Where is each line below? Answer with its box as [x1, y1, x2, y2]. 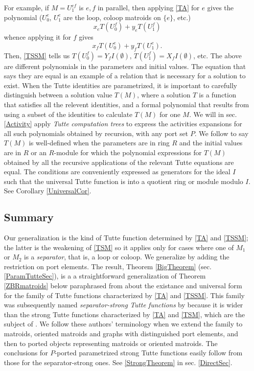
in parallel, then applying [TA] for [97, 2, 200, 12]
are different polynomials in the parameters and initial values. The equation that [4, 61, 246, 71]
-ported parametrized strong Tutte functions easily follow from [54, 348, 243, 358]
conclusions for [4, 348, 48, 358]
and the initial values [179, 138, 243, 148]
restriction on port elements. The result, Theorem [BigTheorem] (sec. [4, 261, 212, 271]
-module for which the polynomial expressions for [54, 147, 202, 157]
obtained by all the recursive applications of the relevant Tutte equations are [4, 157, 234, 167]
